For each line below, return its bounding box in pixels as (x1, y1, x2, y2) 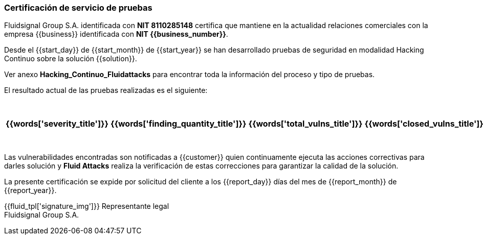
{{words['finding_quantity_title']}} (110, 118, 247, 129)
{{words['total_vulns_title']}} (248, 118, 363, 129)
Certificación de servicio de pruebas (4, 3, 152, 13)
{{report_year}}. (4, 186, 57, 195)
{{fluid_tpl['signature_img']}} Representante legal (4, 202, 169, 211)
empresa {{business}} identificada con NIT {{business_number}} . (4, 30, 228, 39)
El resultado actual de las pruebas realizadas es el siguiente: (4, 86, 208, 95)
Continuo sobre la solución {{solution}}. (4, 54, 137, 63)
